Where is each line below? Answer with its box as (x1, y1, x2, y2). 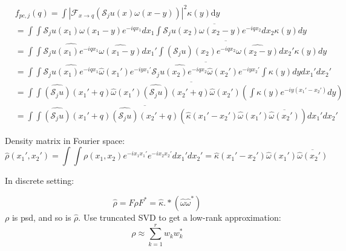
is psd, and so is (11, 210, 71, 223)
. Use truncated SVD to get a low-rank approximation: (78, 210, 281, 223)
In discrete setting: (5, 174, 74, 187)
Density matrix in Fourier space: (5, 134, 125, 146)
